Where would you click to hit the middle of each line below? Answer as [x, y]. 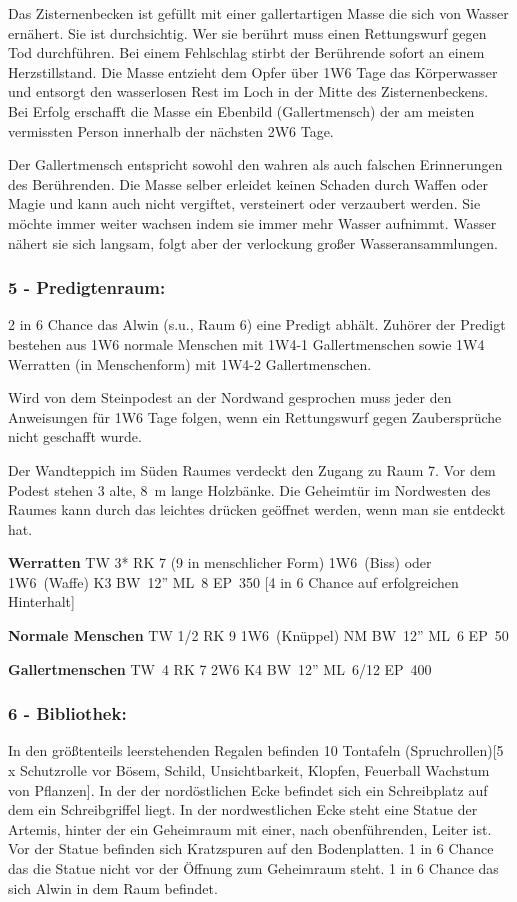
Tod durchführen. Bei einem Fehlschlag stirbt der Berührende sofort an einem [246, 52]
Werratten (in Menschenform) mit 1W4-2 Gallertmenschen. [190, 363]
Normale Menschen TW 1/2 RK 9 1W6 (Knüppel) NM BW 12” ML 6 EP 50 [258, 635]
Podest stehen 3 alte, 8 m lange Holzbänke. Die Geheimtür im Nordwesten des [249, 489]
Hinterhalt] [41, 601]
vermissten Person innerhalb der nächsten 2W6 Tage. [171, 130]
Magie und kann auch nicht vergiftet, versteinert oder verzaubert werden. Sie [244, 203]
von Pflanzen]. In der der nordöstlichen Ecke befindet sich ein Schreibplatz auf [248, 789]
